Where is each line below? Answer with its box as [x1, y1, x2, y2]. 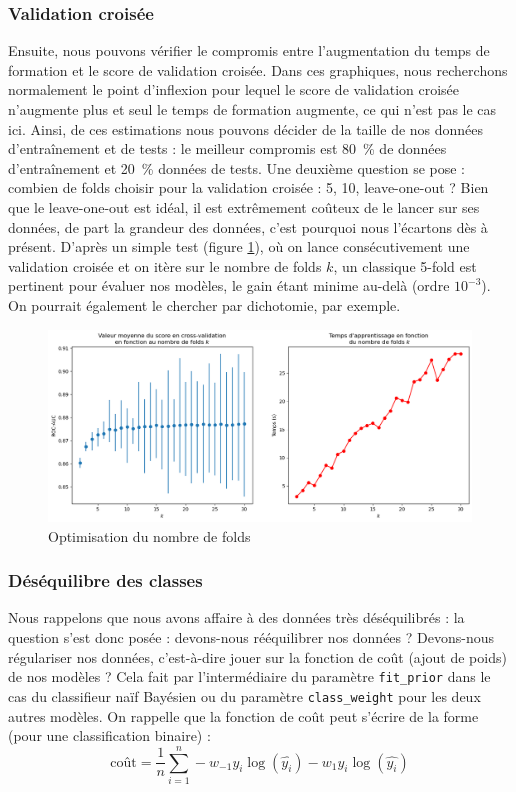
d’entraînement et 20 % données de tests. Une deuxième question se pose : [8, 157, 465, 178]
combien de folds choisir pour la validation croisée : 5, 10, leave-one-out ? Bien [8, 177, 489, 198]
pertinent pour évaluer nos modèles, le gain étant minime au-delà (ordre [8, 275, 450, 296]
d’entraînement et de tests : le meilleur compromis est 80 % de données [8, 138, 447, 159]
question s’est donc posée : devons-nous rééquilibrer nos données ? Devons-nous [8, 627, 494, 648]
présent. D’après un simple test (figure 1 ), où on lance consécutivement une [8, 236, 470, 257]
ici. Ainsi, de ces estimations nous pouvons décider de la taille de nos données [8, 118, 484, 139]
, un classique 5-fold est [333, 255, 477, 276]
